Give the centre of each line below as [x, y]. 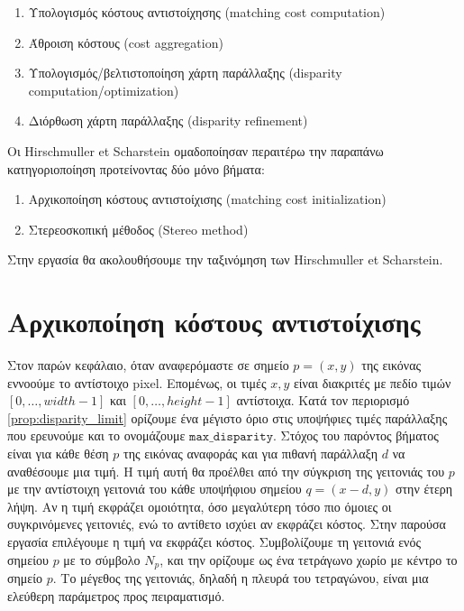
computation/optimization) [104, 90]
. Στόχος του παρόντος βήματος [356, 435]
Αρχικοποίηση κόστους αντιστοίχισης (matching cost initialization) [207, 199]
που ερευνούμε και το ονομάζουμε [96, 435]
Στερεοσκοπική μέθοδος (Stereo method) [138, 229]
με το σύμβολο [102, 559]
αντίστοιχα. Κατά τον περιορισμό [323, 400]
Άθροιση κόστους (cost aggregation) [126, 42]
